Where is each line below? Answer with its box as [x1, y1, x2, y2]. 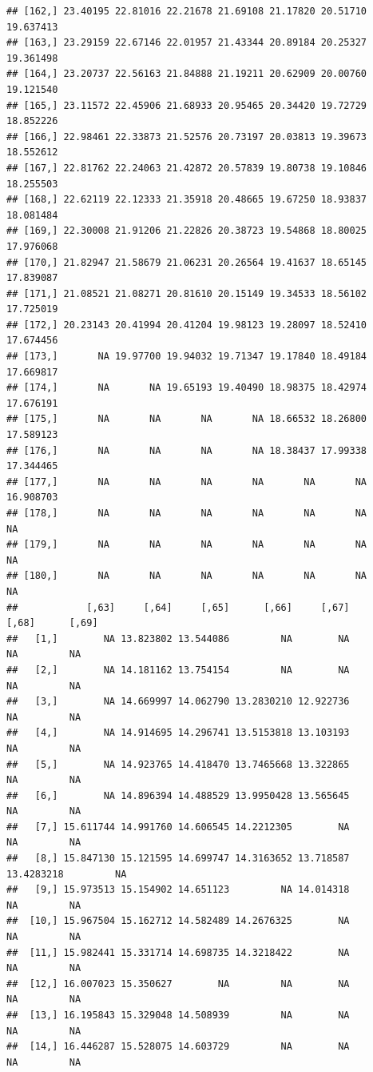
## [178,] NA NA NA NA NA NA [6, 508, 367, 519]
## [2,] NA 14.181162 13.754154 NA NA [6, 664, 350, 676]
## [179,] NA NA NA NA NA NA [6, 539, 367, 551]
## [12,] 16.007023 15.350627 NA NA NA [6, 978, 350, 990]
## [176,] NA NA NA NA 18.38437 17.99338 [6, 444, 367, 456]
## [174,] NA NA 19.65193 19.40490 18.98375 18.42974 [6, 382, 367, 394]
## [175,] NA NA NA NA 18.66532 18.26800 [6, 413, 367, 425]
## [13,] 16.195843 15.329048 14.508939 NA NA [6, 1010, 350, 1021]
